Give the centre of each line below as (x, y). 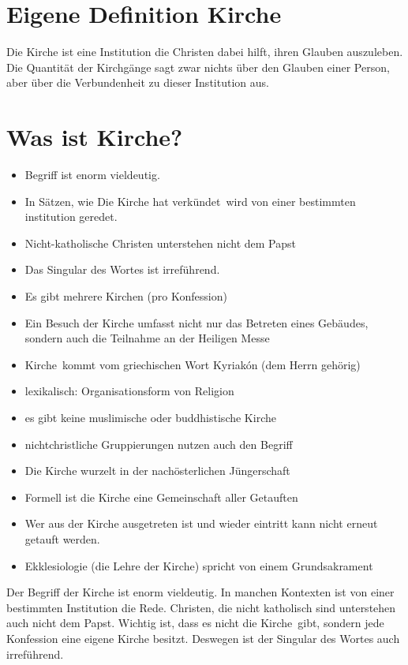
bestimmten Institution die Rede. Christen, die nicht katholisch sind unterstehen (201, 607)
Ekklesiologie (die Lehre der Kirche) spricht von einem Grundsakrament (199, 565)
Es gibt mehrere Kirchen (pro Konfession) (126, 296)
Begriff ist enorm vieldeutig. (92, 175)
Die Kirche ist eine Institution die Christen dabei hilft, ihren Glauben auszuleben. (205, 52)
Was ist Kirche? (95, 137)
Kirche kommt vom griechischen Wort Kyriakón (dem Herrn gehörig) (193, 364)
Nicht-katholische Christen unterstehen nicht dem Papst (160, 243)
